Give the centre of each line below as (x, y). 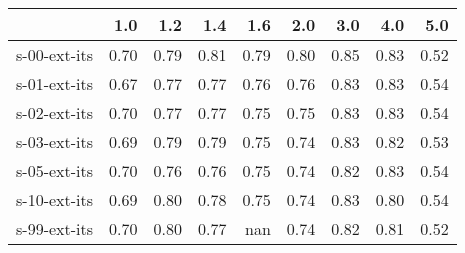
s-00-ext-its (55, 54)
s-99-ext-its (55, 228)
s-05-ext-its (55, 170)
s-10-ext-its (55, 199)
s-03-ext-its (55, 141)
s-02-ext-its (55, 112)
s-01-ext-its (55, 83)
